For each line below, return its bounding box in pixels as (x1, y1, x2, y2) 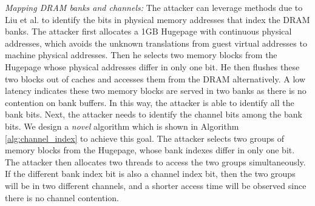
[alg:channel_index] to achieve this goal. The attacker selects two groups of (5, 131, 285, 144)
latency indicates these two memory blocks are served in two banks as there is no (5, 84, 307, 97)
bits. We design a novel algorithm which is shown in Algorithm (5, 119, 239, 132)
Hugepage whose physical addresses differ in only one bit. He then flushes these (5, 60, 300, 73)
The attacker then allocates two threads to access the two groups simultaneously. (5, 155, 306, 168)
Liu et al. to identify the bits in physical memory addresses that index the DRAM (5, 13, 310, 25)
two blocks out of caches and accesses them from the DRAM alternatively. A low (5, 72, 306, 85)
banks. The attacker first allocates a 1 (5, 25, 146, 38)
